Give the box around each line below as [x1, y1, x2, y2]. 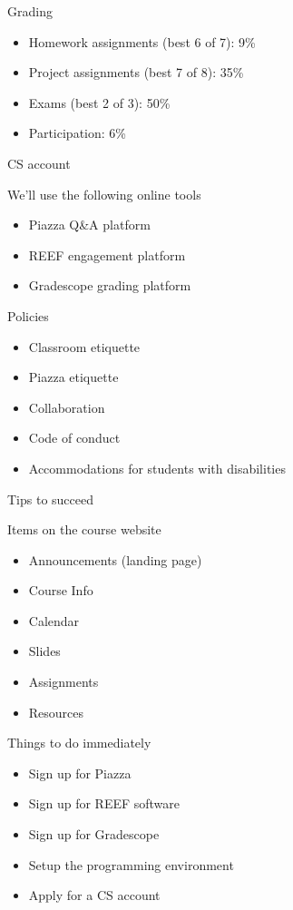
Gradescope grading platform [28, 276, 191, 295]
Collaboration [28, 397, 105, 416]
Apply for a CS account [28, 886, 161, 905]
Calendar [28, 611, 80, 630]
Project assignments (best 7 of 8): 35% [28, 63, 244, 82]
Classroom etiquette [28, 337, 141, 356]
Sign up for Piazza [28, 763, 132, 782]
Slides [28, 641, 61, 660]
